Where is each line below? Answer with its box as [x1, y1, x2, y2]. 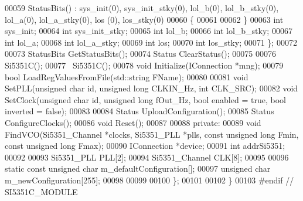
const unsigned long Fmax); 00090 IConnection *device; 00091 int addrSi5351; [5, 139, 285, 152]
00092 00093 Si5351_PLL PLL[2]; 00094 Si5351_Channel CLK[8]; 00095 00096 [5, 151, 289, 163]
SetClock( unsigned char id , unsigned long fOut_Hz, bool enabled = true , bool [5, 93, 286, 105]
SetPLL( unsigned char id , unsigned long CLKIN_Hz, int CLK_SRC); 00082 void [5, 82, 298, 94]
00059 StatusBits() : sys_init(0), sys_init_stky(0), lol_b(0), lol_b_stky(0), [5, 2, 279, 13]
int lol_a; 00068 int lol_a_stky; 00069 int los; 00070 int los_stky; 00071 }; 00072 [5, 36, 297, 48]
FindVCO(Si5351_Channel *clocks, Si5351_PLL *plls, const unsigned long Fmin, [5, 128, 299, 140]
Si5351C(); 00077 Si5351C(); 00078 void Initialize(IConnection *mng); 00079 [5, 59, 284, 71]
